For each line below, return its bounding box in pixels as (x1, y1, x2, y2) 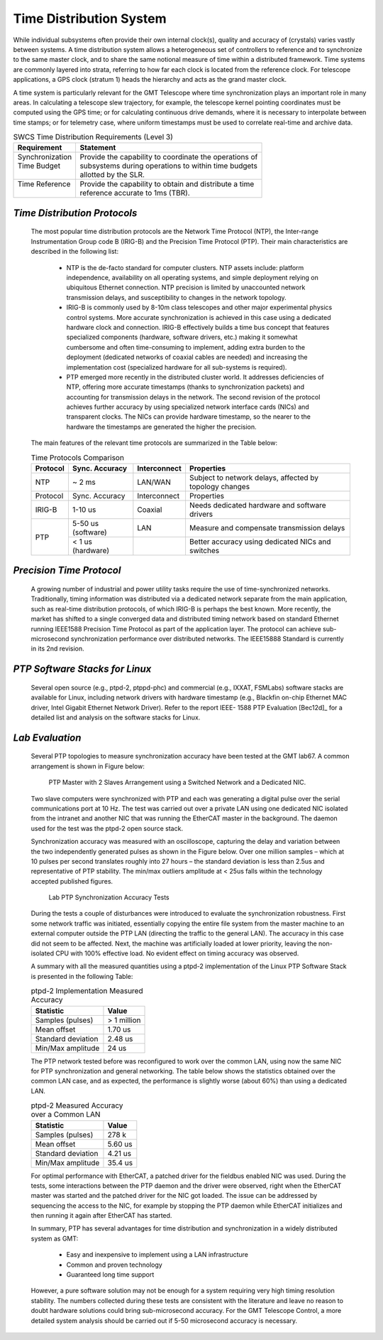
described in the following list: (30, 247, 119, 256)
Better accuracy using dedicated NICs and (189, 537, 331, 547)
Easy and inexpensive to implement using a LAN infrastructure (66, 1250, 248, 1259)
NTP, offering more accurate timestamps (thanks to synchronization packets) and (66, 382, 305, 391)
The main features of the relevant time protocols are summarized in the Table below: (30, 439, 278, 447)
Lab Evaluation (13, 731, 82, 744)
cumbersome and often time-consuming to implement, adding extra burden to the (66, 343, 305, 351)
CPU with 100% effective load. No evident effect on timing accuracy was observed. (55, 949, 299, 958)
